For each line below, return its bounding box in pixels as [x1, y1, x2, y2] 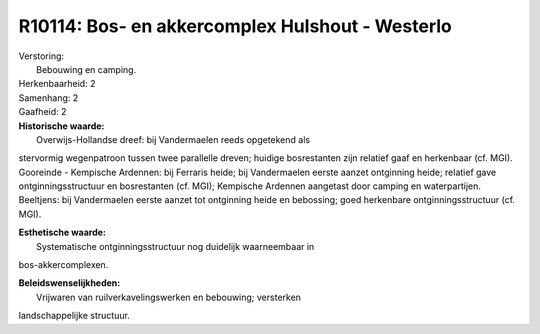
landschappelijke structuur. [18, 310, 130, 322]
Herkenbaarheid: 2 [18, 78, 96, 90]
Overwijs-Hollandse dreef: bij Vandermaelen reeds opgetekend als [36, 133, 310, 145]
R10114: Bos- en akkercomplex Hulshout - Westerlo [18, 15, 452, 37]
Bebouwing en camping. [36, 63, 137, 75]
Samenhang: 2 [18, 91, 79, 104]
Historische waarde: [18, 120, 105, 132]
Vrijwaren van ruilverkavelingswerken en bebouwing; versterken [36, 291, 302, 303]
